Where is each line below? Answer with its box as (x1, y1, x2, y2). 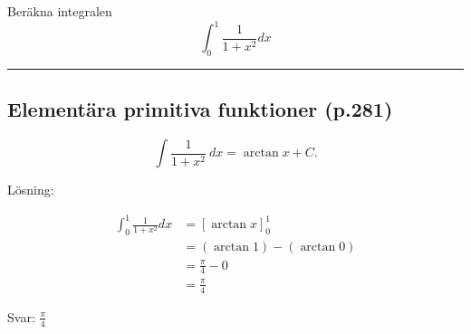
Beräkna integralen (7, 2, 112, 20)
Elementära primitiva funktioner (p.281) (7, 95, 393, 123)
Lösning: (7, 180, 54, 199)
